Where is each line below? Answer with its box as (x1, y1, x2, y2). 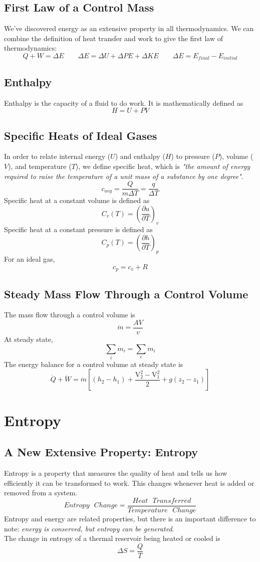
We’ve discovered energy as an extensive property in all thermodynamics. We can (4, 23, 254, 34)
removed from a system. (4, 487, 78, 498)
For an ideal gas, (4, 254, 55, 264)
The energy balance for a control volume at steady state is (4, 358, 183, 369)
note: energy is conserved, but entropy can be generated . (4, 523, 174, 533)
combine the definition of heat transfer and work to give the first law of (4, 33, 223, 43)
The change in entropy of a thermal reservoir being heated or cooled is (4, 533, 220, 543)
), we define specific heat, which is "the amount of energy (75, 161, 250, 171)
